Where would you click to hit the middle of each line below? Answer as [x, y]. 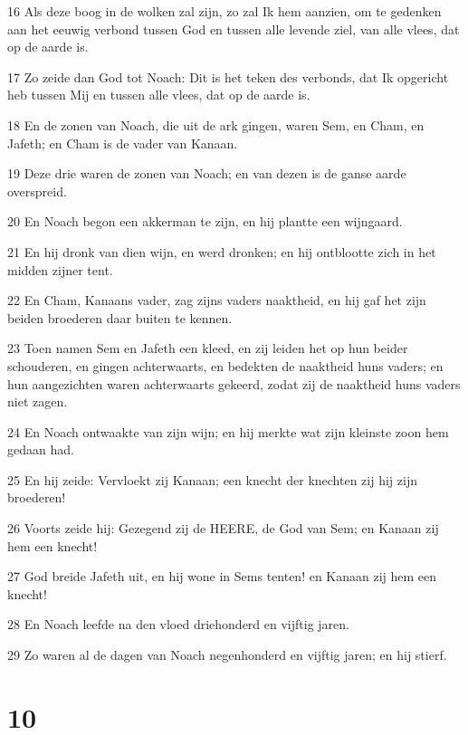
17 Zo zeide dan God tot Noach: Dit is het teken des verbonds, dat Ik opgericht [228, 76]
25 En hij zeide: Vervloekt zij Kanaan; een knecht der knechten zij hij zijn [212, 479]
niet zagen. [38, 401]
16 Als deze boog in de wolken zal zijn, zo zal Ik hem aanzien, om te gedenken [224, 11]
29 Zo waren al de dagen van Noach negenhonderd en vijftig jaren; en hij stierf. [227, 655]
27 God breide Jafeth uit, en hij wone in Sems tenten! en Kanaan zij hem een [222, 576]
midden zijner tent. [60, 269]
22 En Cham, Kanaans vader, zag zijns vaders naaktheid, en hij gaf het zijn [217, 300]
